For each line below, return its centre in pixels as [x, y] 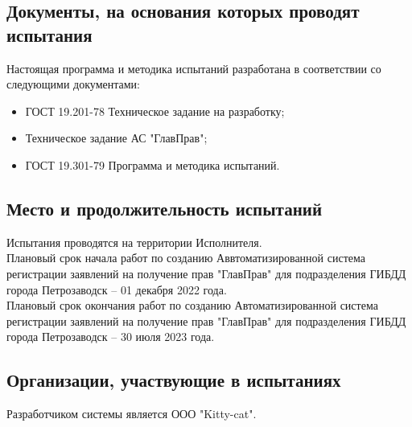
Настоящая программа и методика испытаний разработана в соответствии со [194, 68]
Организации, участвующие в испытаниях [174, 380]
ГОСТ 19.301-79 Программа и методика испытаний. [152, 164]
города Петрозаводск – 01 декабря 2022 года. [117, 289]
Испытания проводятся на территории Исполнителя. [134, 242]
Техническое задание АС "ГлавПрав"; [116, 138]
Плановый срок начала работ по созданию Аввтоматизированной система [186, 258]
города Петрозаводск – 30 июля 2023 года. [111, 337]
